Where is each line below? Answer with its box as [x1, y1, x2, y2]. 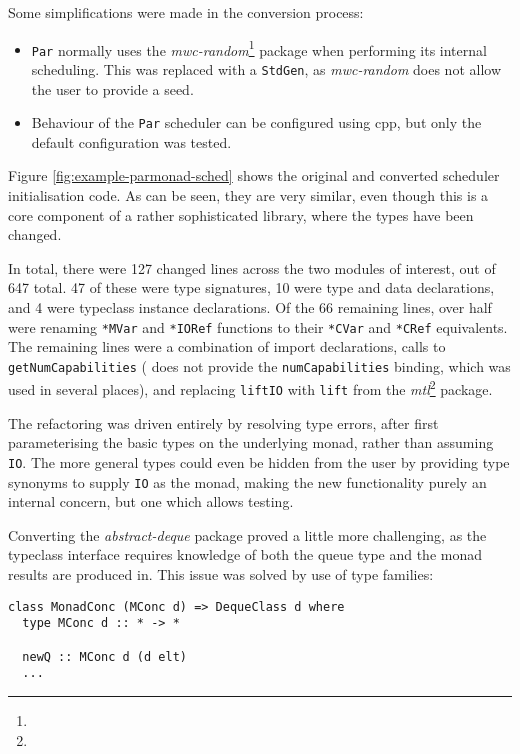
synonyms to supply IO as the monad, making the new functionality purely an [8, 471, 487, 492]
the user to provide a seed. [31, 78, 194, 99]
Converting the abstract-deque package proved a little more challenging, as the [8, 524, 487, 545]
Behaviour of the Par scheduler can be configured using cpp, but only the [31, 112, 482, 133]
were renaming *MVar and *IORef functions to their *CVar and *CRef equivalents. [8, 316, 508, 337]
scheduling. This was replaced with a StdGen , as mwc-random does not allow [31, 58, 501, 79]
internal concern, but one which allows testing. [8, 491, 294, 512]
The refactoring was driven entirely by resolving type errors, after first [8, 412, 439, 433]
